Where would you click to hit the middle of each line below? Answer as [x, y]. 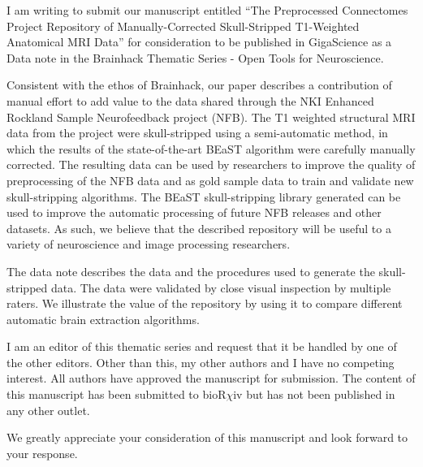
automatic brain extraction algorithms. [103, 319]
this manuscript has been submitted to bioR [117, 394]
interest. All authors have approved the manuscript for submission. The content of [211, 378]
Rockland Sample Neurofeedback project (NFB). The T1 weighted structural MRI [211, 117]
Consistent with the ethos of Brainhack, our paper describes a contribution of [199, 85]
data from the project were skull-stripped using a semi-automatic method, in [197, 133]
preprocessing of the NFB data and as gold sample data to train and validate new [210, 180]
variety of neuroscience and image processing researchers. [149, 244]
